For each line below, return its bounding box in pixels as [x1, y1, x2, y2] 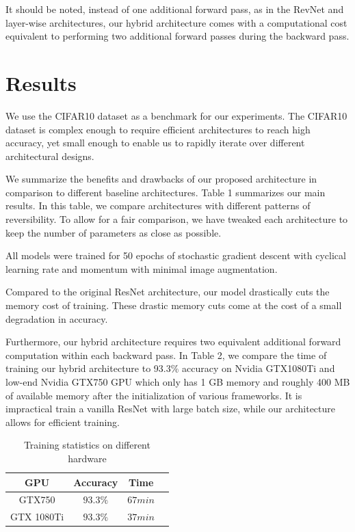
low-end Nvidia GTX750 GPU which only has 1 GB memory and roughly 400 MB [5, 375, 350, 388]
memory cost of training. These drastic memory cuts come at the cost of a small [5, 298, 342, 312]
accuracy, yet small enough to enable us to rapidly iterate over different [5, 135, 305, 150]
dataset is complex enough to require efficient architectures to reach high [5, 122, 311, 136]
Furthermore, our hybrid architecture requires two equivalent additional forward [5, 334, 341, 349]
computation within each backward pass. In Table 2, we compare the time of [5, 347, 327, 362]
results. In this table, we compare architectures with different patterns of [5, 198, 311, 213]
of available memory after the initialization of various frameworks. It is [5, 388, 302, 402]
